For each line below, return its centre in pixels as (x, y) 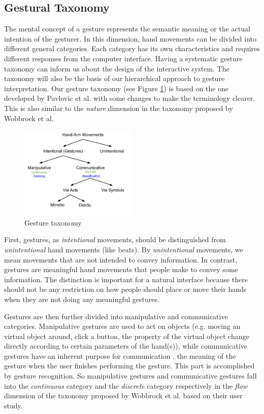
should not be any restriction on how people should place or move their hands (125, 289)
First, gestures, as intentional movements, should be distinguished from (115, 239)
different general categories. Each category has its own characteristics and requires (132, 48)
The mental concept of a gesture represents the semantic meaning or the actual (127, 29)
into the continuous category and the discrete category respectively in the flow (126, 385)
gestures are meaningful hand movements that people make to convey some (121, 269)
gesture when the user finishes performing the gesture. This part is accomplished (129, 366)
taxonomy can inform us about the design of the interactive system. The (117, 68)
